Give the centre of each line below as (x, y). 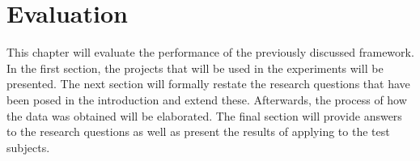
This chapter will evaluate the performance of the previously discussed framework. (210, 52)
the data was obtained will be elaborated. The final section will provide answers (204, 115)
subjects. (28, 147)
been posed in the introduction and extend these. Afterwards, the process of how (207, 99)
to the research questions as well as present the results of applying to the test (198, 131)
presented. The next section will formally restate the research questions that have (208, 84)
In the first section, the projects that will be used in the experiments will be (195, 68)
